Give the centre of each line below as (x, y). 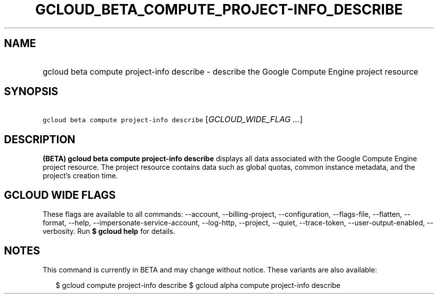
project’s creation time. (80, 176)
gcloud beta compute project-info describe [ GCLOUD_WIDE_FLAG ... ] (173, 119)
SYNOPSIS (31, 92)
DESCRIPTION (40, 139)
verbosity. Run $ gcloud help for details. (109, 231)
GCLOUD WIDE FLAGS (60, 195)
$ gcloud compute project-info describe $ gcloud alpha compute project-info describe (198, 285)
